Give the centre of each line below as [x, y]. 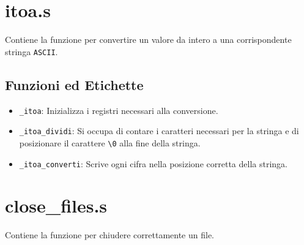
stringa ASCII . [32, 51]
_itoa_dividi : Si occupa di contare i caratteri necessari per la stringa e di [159, 131]
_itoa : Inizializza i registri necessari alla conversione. [119, 110]
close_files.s [56, 205]
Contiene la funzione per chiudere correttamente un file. [109, 235]
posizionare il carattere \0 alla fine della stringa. [110, 142]
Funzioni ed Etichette [74, 84]
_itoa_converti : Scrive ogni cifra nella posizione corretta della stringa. [153, 163]
